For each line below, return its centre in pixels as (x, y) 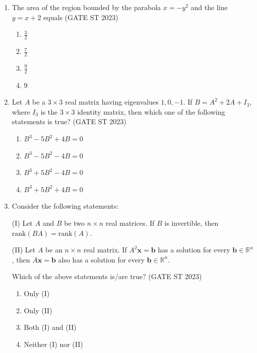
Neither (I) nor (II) (53, 344)
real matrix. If (105, 250)
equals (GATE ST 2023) (81, 17)
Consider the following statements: (65, 206)
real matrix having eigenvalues (112, 102)
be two (75, 223)
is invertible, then (191, 223)
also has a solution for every (101, 259)
